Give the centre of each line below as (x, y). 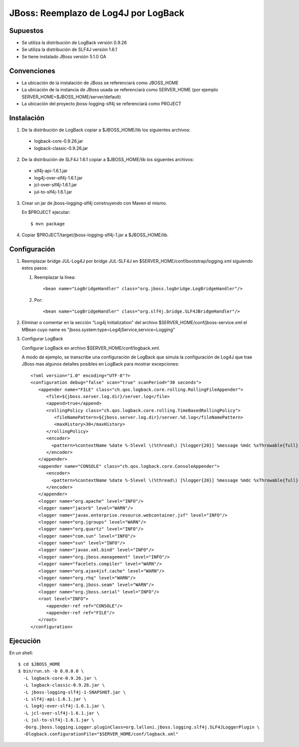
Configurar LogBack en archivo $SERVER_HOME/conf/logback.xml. (91, 348)
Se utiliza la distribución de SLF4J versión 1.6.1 (69, 49)
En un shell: (21, 653)
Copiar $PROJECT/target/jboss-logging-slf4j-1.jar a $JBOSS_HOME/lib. (95, 235)
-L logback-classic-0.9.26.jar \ (64, 685)
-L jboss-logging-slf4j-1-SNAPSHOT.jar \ (75, 692)
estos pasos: (35, 268)
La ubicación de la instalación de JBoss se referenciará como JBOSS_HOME (100, 83)
